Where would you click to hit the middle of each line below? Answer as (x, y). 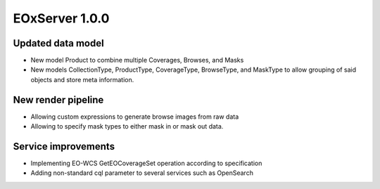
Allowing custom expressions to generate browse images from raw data (135, 117)
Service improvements (64, 146)
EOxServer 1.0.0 (61, 18)
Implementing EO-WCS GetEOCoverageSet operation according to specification (146, 163)
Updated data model (59, 43)
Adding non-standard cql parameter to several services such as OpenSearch (142, 173)
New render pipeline (58, 99)
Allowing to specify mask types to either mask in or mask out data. (127, 126)
